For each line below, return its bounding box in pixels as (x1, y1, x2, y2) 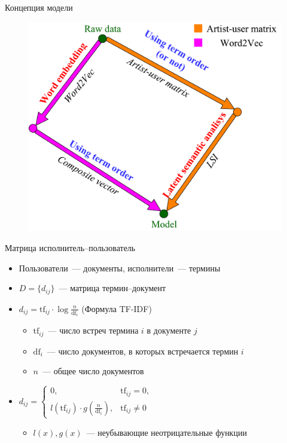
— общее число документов (42, 365, 144, 377)
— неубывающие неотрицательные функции (86, 426, 247, 438)
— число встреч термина (48, 324, 139, 337)
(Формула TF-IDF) (81, 302, 152, 314)
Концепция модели (5, 1, 73, 13)
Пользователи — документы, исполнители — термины (19, 261, 221, 274)
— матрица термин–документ (59, 282, 166, 294)
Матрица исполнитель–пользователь (5, 242, 136, 254)
